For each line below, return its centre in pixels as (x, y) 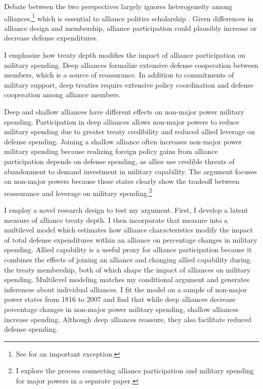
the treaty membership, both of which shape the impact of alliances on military (127, 269)
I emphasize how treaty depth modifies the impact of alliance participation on (125, 55)
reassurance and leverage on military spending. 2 (78, 192)
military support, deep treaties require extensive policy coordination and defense (129, 84)
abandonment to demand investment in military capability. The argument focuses (130, 171)
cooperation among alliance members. (62, 94)
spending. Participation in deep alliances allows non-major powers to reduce (122, 121)
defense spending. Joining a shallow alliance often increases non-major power (123, 141)
